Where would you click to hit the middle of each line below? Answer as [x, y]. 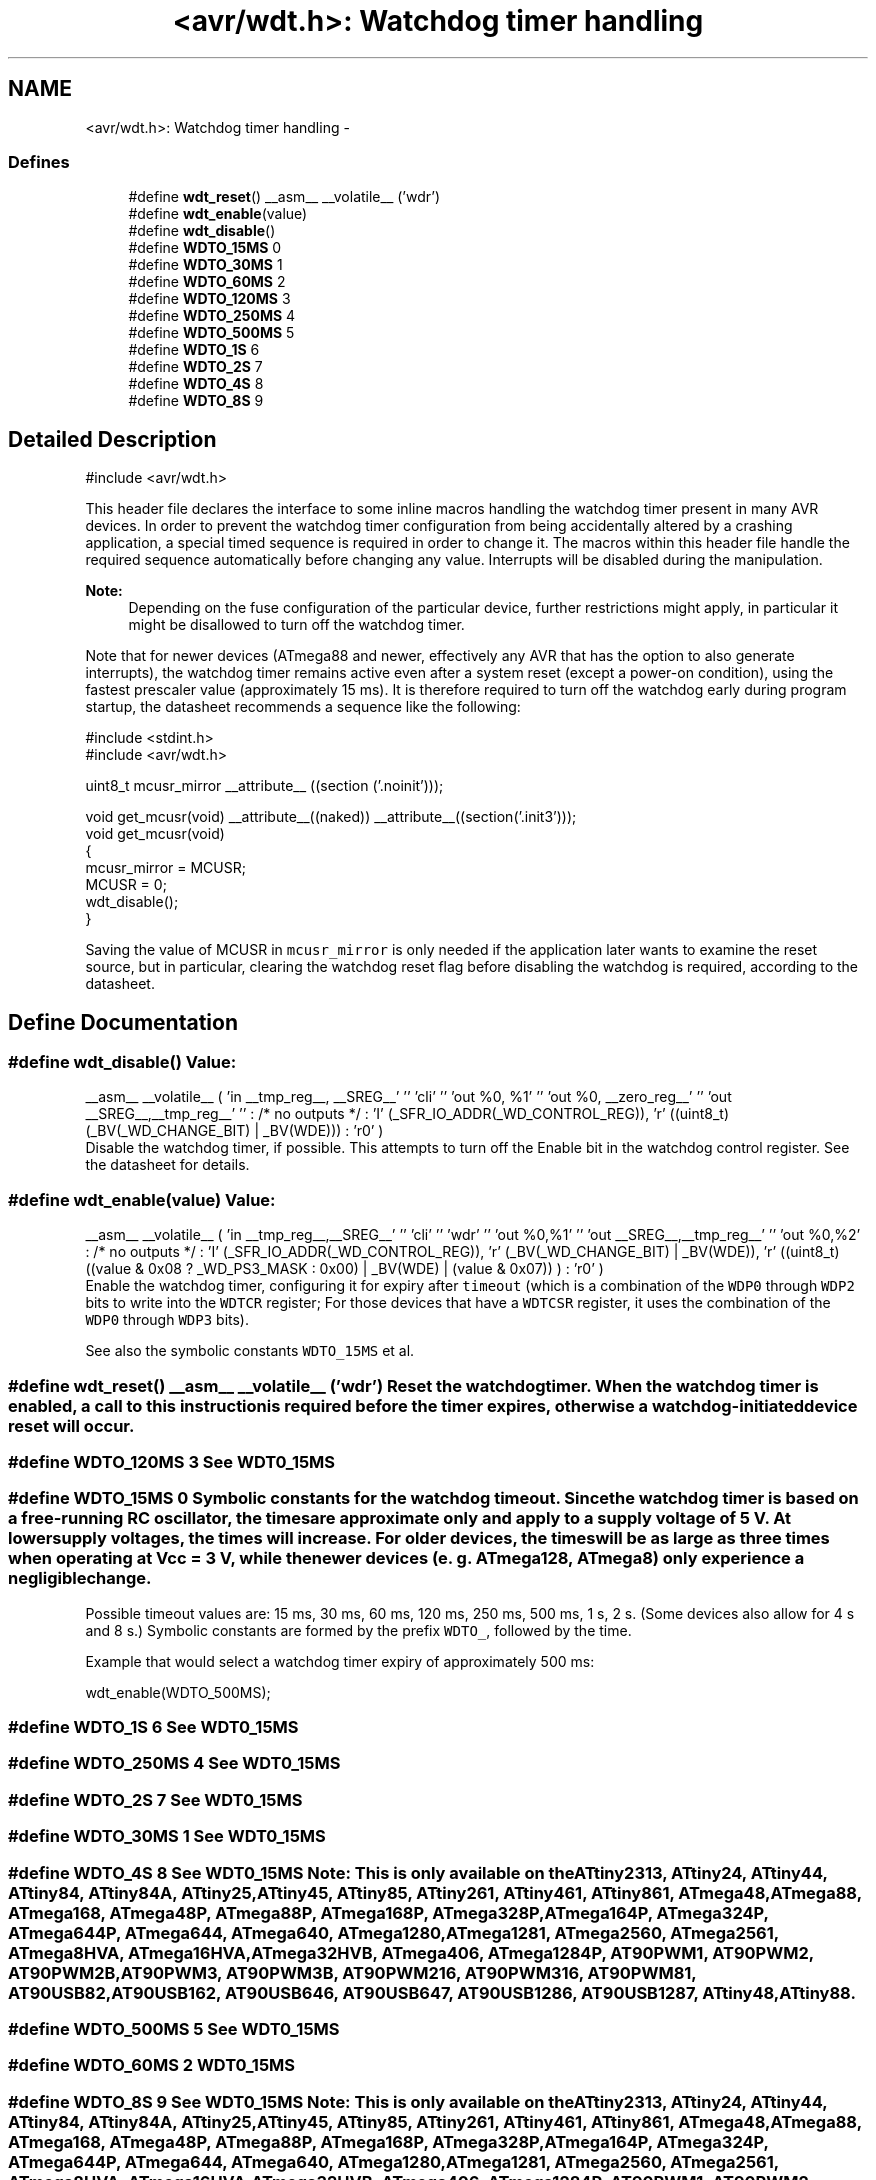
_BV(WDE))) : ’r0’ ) [323, 1131]
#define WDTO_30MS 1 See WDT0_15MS [167, 1836]
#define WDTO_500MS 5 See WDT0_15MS [174, 2028]
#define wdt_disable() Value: [122, 1062]
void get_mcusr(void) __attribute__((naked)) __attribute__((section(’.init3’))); [331, 817]
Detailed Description [112, 439]
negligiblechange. [80, 1578]
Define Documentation [123, 1022]
